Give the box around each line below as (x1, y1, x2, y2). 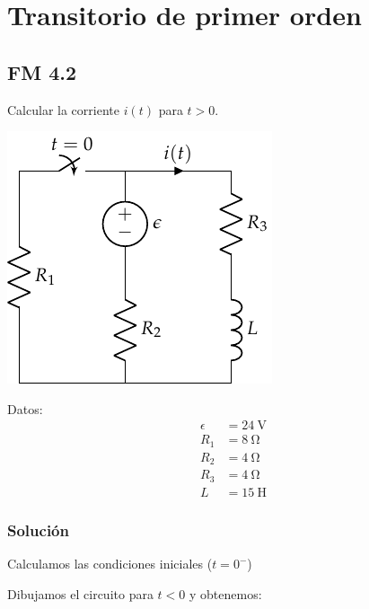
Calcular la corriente (7, 100, 119, 119)
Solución (7, 518, 69, 541)
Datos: (7, 399, 43, 418)
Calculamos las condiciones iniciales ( (7, 554, 213, 573)
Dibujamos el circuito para (7, 584, 154, 603)
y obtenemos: (189, 584, 262, 603)
